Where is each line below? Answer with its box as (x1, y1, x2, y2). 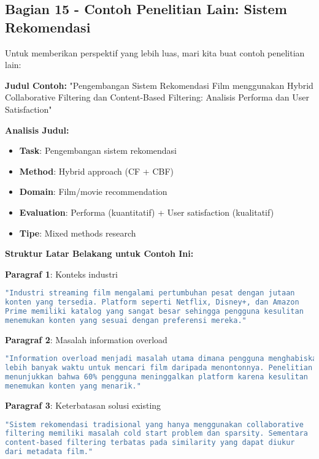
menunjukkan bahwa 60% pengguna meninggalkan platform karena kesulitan (5, 373, 308, 382)
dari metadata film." (5, 447, 93, 457)
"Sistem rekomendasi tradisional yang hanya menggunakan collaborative (5, 420, 304, 429)
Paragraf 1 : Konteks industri (5, 267, 118, 280)
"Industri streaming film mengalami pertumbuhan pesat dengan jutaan (5, 289, 295, 298)
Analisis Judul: (5, 123, 69, 136)
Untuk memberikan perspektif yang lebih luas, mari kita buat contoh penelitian (5, 46, 305, 59)
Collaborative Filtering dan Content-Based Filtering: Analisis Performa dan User (5, 91, 310, 104)
